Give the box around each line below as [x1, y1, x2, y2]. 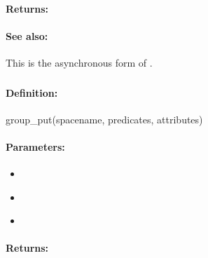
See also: [6, 28, 48, 43]
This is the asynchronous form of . [6, 55, 153, 69]
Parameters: [6, 139, 65, 154]
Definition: [6, 85, 58, 100]
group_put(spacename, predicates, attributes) [6, 111, 203, 126]
